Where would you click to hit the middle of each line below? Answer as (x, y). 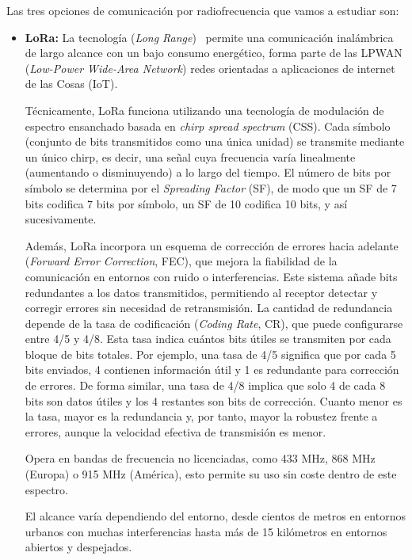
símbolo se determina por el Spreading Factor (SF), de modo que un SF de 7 (211, 187)
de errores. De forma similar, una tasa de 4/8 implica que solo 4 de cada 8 (205, 385)
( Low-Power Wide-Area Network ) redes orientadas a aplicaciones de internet (210, 68)
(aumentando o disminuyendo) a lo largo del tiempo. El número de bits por (208, 172)
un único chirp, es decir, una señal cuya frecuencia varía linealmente (190, 156)
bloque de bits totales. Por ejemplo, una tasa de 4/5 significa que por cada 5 (210, 354)
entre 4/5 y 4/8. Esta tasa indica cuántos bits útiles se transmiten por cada (208, 339)
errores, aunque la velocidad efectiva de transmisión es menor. (175, 431)
